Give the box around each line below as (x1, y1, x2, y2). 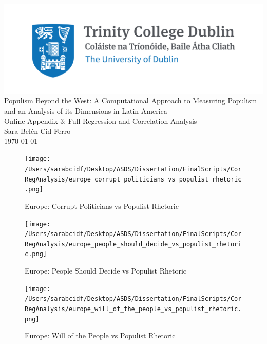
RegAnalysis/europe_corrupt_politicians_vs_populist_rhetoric (25, 175, 242, 183)
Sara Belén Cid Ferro (4, 125, 71, 136)
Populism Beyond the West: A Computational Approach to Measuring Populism (4, 95, 257, 106)
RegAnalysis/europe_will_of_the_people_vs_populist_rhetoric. (25, 305, 242, 313)
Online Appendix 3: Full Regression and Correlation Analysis (4, 115, 197, 126)
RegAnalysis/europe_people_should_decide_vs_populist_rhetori (25, 240, 242, 248)
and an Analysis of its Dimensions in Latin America (4, 105, 167, 116)
